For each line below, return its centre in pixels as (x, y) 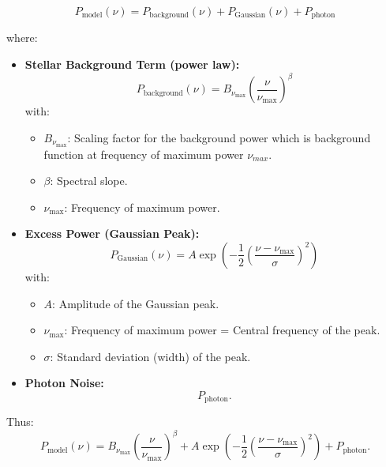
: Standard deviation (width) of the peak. (150, 356)
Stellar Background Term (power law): (132, 64)
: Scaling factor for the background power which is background (219, 137)
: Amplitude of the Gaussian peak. (136, 303)
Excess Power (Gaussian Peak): (112, 233)
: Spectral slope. (89, 181)
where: (22, 38)
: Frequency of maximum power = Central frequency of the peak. (222, 330)
